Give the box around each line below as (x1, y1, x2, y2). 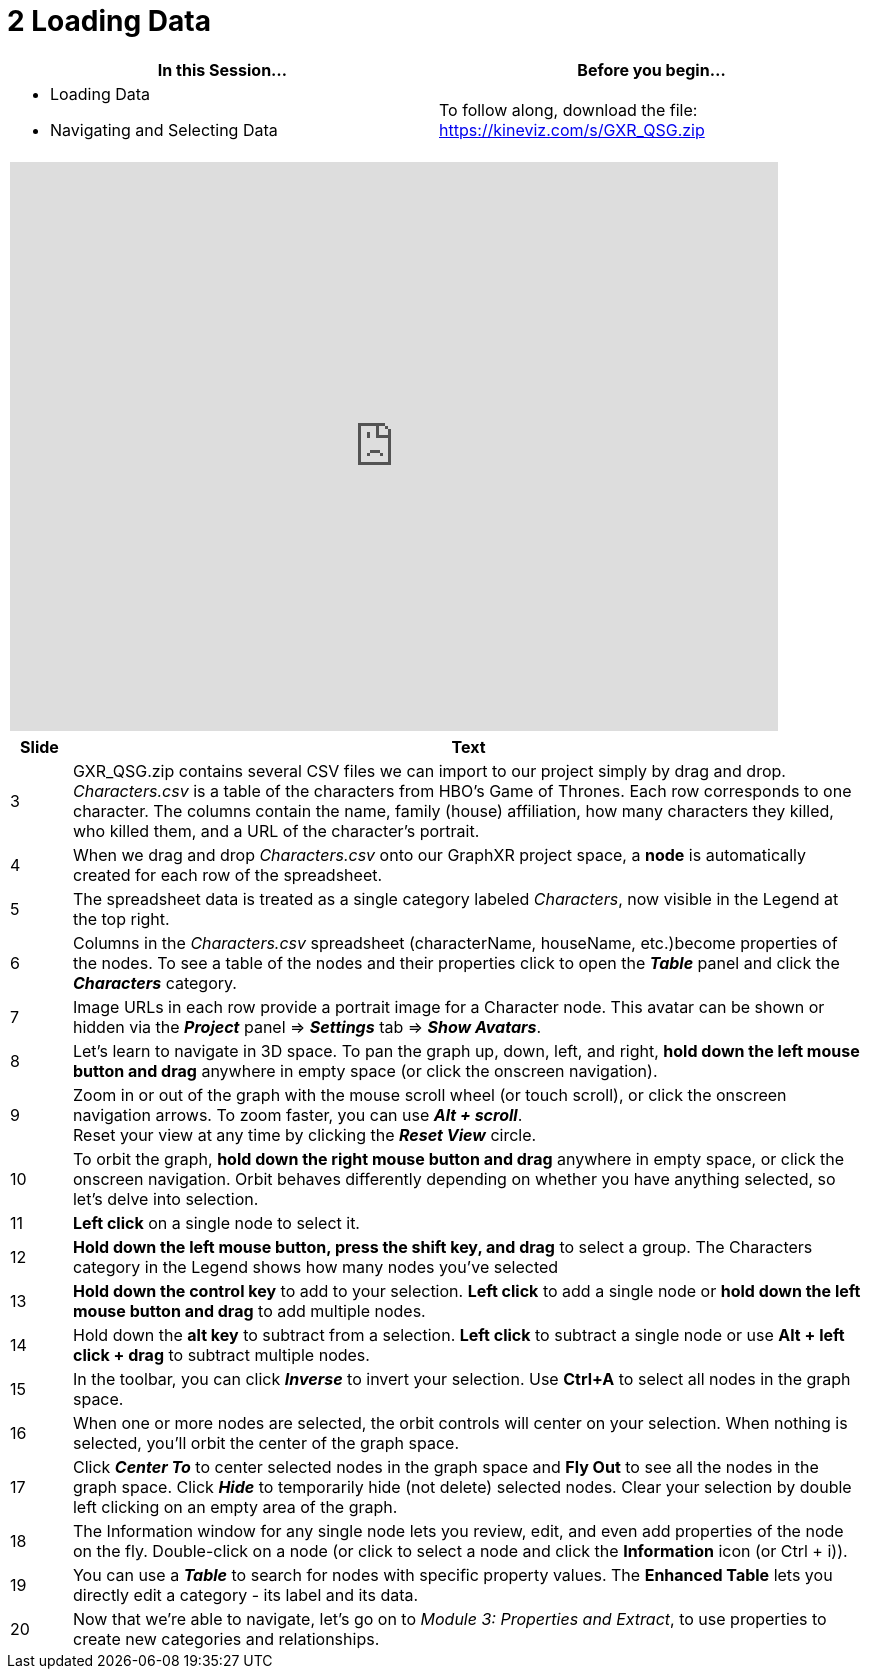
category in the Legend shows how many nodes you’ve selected (72, 1256, 559, 1277)
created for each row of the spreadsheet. (72, 864, 383, 885)
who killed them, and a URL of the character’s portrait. (72, 820, 480, 841)
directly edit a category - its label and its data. (72, 1584, 419, 1605)
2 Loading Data (7, 4, 211, 38)
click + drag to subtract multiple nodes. (72, 1344, 370, 1365)
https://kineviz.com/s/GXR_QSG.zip (439, 119, 705, 140)
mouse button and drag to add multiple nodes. (72, 1300, 426, 1321)
